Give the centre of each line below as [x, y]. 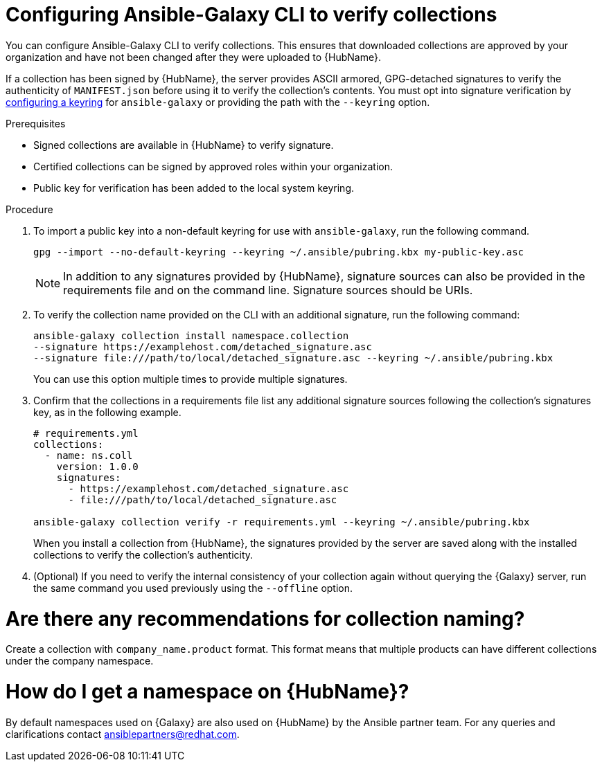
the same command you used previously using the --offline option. [193, 588]
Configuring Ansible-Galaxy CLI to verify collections [251, 15]
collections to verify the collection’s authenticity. [143, 554]
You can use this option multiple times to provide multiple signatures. [191, 379]
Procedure [29, 209]
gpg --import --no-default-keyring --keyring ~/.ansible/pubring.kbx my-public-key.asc [279, 252]
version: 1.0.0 [97, 466]
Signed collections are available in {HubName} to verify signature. [184, 145]
